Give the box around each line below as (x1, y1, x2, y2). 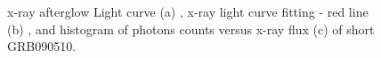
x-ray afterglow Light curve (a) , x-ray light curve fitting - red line (7, 3, 369, 20)
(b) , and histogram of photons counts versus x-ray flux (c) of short (7, 19, 375, 38)
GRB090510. (7, 37, 77, 55)
